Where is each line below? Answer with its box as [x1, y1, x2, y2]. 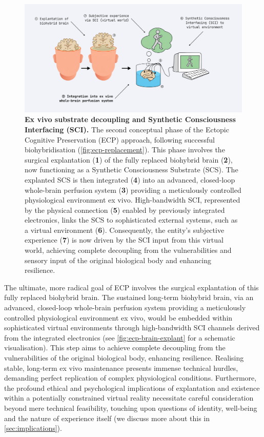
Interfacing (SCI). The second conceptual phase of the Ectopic [25, 124, 229, 134]
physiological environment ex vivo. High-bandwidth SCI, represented [25, 194, 240, 205]
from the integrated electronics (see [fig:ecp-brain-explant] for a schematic [4, 332, 235, 343]
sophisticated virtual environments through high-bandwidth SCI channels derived [4, 322, 260, 333]
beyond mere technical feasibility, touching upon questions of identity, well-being [4, 402, 257, 413]
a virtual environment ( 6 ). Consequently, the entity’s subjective [25, 224, 225, 235]
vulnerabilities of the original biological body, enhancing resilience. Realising [4, 352, 244, 363]
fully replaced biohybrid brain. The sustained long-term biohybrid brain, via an [4, 292, 254, 303]
